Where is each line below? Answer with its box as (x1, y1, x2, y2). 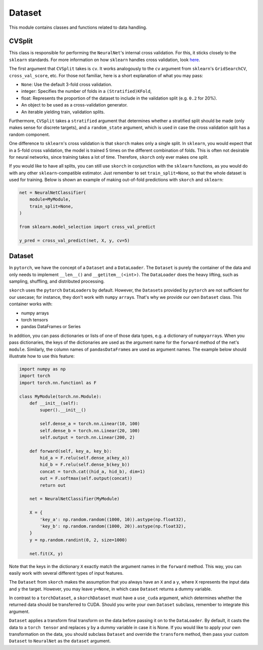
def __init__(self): (29, 400, 79, 406)
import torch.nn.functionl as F (19, 380, 97, 385)
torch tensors (21, 317, 48, 323)
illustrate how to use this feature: (9, 353, 75, 359)
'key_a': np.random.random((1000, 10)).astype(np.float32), (39, 517, 187, 522)
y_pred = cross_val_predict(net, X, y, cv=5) (19, 237, 130, 243)
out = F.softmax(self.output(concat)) (39, 476, 132, 481)
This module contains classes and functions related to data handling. (9, 24, 147, 30)
